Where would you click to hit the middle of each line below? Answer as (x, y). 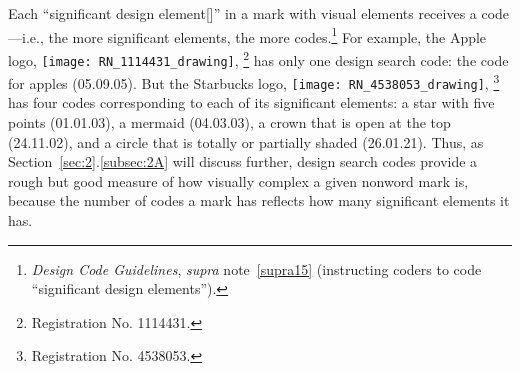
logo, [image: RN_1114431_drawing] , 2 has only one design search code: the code (258, 58)
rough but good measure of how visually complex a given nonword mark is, (238, 180)
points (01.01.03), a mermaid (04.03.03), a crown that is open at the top (229, 122)
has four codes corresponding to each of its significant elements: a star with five (251, 102)
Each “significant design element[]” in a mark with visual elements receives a (242, 13)
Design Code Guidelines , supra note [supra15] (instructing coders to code (256, 268)
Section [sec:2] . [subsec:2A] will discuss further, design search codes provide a (243, 161)
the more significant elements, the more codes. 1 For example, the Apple (267, 35)
